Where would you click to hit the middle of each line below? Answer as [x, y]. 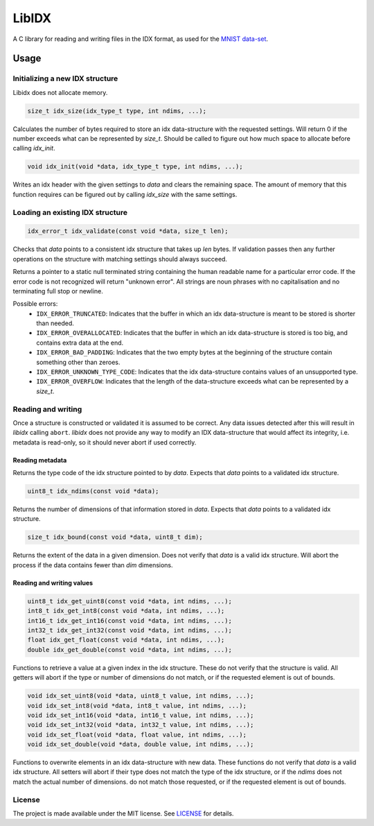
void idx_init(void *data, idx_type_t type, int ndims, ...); [135, 167]
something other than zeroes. [78, 362]
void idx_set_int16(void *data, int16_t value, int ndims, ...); [141, 715]
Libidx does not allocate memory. [60, 92]
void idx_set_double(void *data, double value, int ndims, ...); [141, 745]
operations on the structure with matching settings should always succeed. [120, 259]
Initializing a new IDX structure [65, 78]
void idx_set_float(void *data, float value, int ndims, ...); [137, 734]
